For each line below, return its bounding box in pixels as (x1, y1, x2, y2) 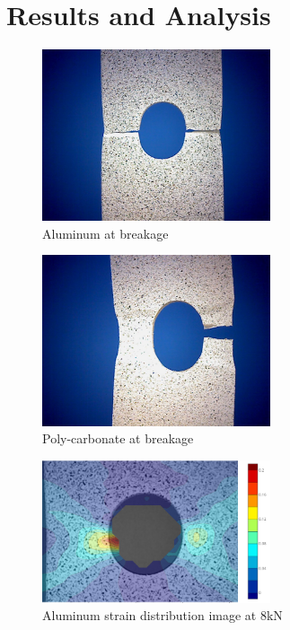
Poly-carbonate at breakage (42, 429, 194, 448)
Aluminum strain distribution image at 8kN (42, 606, 283, 625)
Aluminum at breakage (42, 223, 169, 242)
